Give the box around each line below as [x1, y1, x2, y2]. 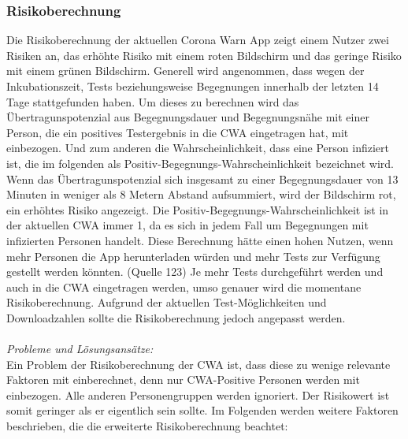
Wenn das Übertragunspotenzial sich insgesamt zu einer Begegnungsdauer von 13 [6, 170, 399, 187]
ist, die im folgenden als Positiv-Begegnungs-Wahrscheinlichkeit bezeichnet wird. [6, 154, 395, 171]
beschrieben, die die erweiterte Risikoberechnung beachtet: [6, 418, 288, 434]
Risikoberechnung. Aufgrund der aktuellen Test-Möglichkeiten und [6, 294, 327, 311]
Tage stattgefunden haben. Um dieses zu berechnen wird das [6, 93, 299, 110]
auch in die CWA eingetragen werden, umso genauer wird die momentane [6, 278, 362, 295]
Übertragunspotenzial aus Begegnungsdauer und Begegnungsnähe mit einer [6, 109, 369, 125]
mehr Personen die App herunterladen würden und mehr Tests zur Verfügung [6, 247, 380, 264]
